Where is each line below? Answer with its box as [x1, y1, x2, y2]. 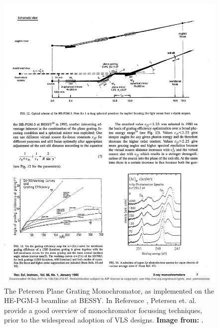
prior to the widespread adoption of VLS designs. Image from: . [4, 315, 204, 325]
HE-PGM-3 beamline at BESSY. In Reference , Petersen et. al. [4, 295, 197, 306]
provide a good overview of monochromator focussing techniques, [4, 305, 203, 315]
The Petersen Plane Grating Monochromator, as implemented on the [4, 285, 214, 296]
